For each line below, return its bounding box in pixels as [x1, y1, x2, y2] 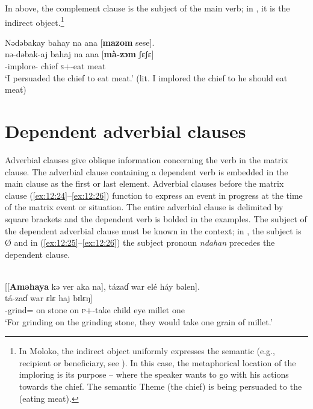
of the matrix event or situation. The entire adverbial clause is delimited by [5, 201, 284, 213]
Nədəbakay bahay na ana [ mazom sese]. [5, 36, 155, 48]
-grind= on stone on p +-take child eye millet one [5, 304, 185, 316]
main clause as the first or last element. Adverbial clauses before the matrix [5, 177, 284, 190]
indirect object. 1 [5, 14, 64, 28]
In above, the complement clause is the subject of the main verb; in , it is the [5, 2, 290, 14]
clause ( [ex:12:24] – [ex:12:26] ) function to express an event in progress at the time [5, 189, 303, 201]
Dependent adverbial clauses [5, 119, 246, 143]
